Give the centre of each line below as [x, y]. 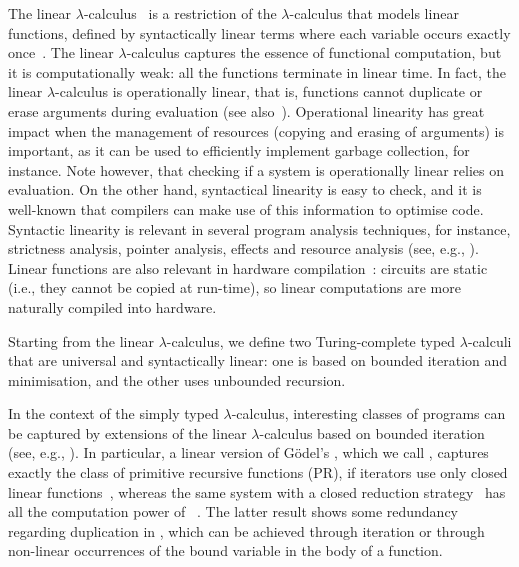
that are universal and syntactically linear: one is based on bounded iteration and [258, 360]
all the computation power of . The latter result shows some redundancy [233, 511]
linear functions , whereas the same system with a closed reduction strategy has [257, 491]
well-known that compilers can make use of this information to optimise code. [246, 208]
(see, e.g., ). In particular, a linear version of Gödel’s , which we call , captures [248, 452]
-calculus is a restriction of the [180, 13]
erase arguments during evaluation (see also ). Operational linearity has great [246, 110]
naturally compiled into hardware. [112, 306]
